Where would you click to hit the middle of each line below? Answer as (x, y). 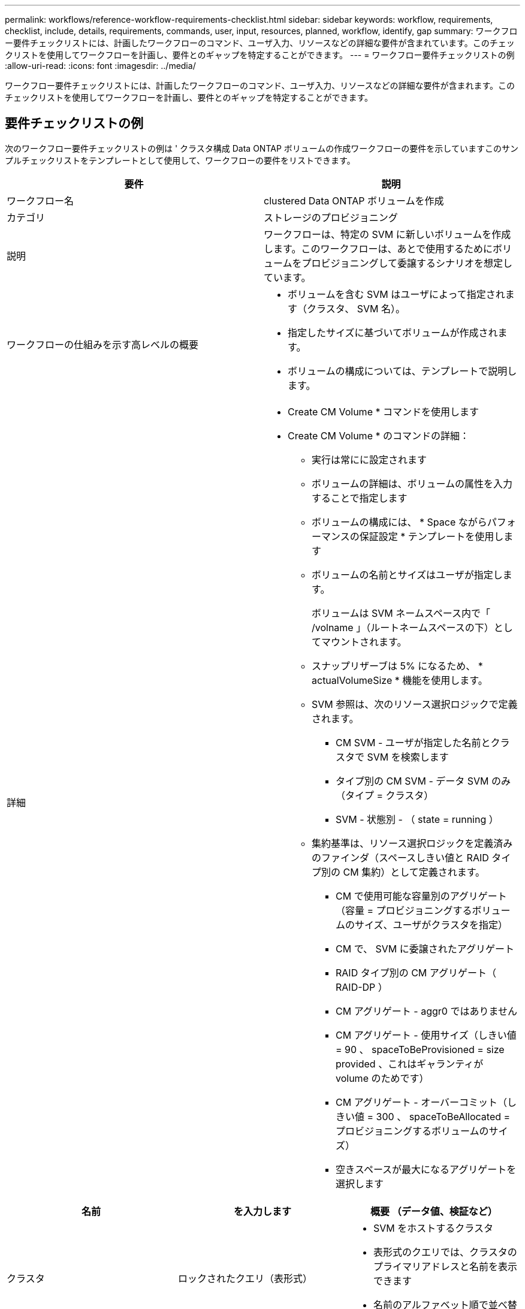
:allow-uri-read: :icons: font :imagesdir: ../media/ (100, 66)
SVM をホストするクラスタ (433, 1228)
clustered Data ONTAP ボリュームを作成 (354, 200)
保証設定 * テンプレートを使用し (432, 536)
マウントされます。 (364, 642)
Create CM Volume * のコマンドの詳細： (378, 435)
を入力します (262, 1211)
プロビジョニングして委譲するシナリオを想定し (407, 263)
